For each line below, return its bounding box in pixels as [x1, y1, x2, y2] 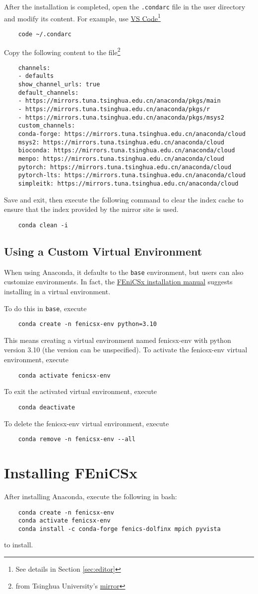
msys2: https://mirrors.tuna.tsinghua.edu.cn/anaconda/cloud [18, 138, 224, 146]
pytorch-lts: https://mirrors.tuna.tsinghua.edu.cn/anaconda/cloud [18, 172, 246, 179]
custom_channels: [18, 122, 75, 130]
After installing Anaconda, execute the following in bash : [4, 491, 177, 501]
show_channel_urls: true [18, 81, 100, 88]
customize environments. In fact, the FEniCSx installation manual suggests [4, 276, 233, 287]
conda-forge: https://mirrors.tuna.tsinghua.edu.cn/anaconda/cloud [18, 131, 246, 138]
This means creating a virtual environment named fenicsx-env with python [4, 334, 231, 345]
